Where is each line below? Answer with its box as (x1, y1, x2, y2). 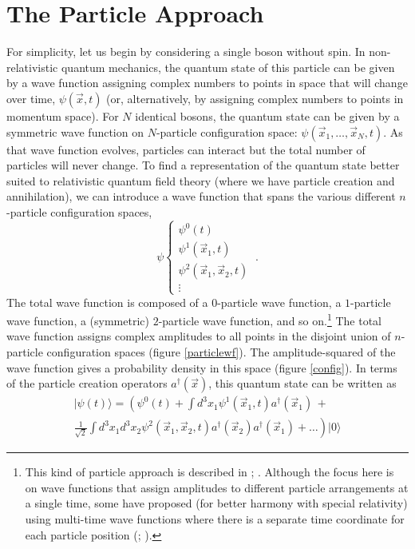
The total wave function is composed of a (6, 293, 208, 310)
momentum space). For (6, 107, 119, 124)
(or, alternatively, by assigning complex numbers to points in (106, 90, 404, 106)
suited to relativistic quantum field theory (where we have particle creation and (6, 172, 395, 189)
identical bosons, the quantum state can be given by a (135, 107, 400, 124)
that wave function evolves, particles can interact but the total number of (6, 141, 366, 157)
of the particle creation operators (6, 375, 168, 392)
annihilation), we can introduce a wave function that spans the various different (6, 188, 396, 205)
